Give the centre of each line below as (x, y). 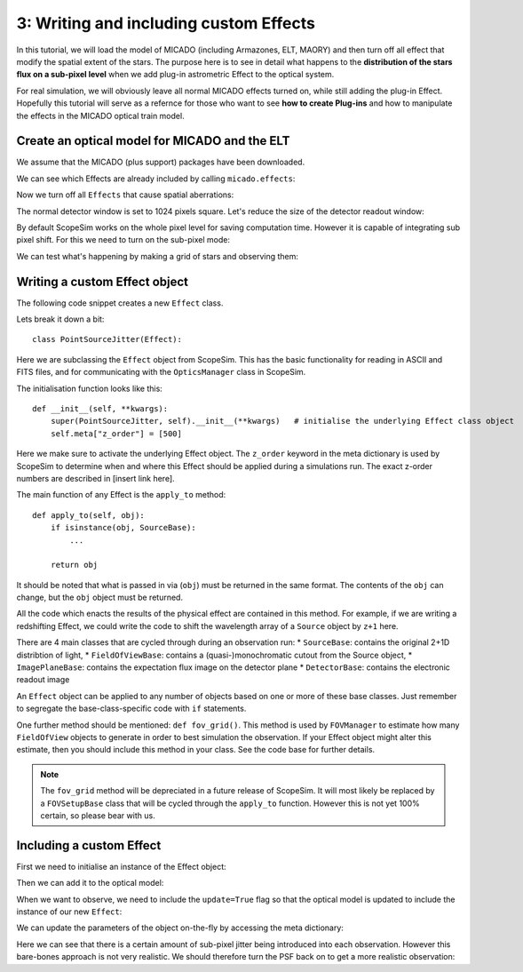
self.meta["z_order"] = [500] (116, 434)
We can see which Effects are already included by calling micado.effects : (156, 179)
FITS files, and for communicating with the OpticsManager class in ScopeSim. (161, 372)
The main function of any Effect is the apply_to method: (121, 495)
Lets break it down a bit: (60, 319)
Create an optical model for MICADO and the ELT (153, 141)
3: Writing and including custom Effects (166, 23)
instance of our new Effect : (69, 912)
